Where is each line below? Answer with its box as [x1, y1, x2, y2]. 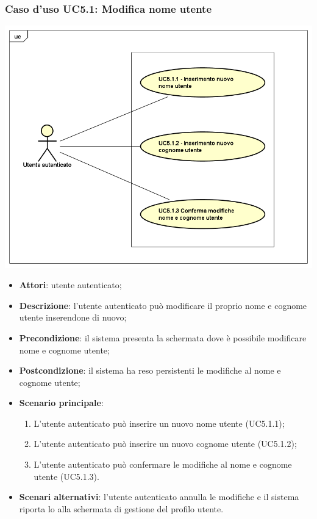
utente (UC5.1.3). [34, 470, 99, 482]
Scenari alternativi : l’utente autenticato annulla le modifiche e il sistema [19, 490, 299, 503]
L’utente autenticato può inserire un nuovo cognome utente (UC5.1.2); [34, 437, 297, 450]
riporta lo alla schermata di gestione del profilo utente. [19, 502, 224, 515]
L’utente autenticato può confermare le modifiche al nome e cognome [34, 458, 292, 471]
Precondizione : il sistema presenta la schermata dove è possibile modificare [19, 331, 307, 344]
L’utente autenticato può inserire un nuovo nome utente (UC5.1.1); [34, 416, 285, 429]
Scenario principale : [19, 396, 104, 409]
